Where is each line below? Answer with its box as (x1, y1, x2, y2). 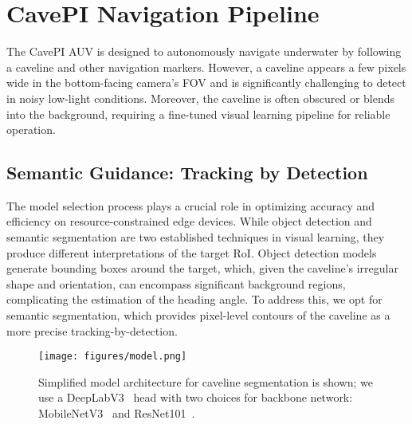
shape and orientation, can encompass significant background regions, (6, 275, 346, 292)
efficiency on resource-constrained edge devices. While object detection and (6, 213, 372, 230)
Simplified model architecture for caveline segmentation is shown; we (38, 373, 373, 390)
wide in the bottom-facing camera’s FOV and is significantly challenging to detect (6, 74, 406, 91)
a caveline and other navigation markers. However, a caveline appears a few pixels (6, 58, 406, 75)
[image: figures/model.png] (38, 351, 187, 363)
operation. (6, 121, 56, 138)
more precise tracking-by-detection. (6, 322, 178, 339)
